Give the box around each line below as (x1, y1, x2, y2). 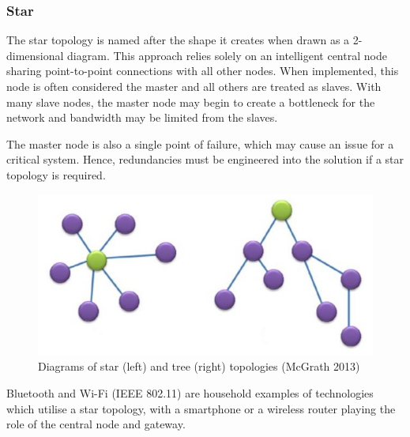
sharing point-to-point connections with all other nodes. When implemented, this (6, 62, 399, 79)
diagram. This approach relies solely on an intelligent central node (67, 47, 387, 63)
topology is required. (6, 166, 106, 183)
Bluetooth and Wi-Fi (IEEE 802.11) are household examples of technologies (6, 384, 374, 401)
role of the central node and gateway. (6, 416, 186, 432)
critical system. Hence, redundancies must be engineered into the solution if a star (6, 151, 404, 168)
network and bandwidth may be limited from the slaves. (6, 109, 278, 126)
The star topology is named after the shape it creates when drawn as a (6, 32, 350, 48)
